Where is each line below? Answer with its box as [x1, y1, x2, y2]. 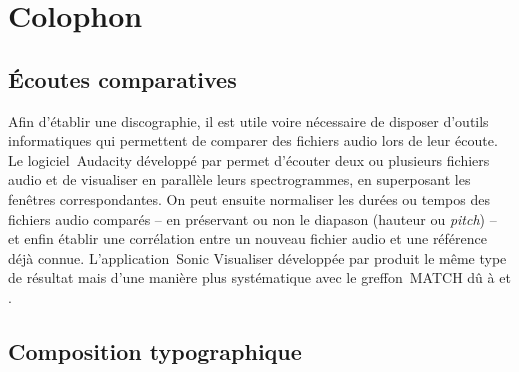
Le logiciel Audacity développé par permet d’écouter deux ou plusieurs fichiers [8, 149, 490, 170]
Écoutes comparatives [8, 63, 237, 94]
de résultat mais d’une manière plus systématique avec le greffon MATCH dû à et [8, 267, 511, 288]
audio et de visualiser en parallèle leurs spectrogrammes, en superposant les [8, 169, 471, 190]
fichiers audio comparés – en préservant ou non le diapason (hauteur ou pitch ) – [8, 208, 497, 229]
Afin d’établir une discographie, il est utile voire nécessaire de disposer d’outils [8, 110, 489, 131]
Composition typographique [8, 335, 302, 366]
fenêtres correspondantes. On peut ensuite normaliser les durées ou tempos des [8, 188, 490, 209]
